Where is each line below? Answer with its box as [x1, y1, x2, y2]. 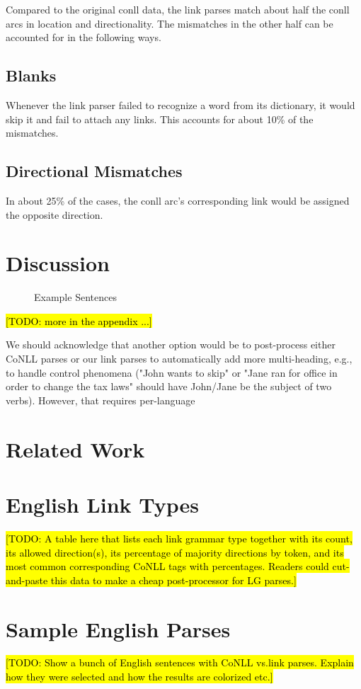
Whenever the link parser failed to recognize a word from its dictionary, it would [6, 97, 355, 112]
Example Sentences [34, 290, 117, 304]
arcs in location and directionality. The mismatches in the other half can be [6, 16, 333, 30]
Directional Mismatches [6, 160, 183, 182]
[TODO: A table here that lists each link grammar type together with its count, [6, 530, 353, 545]
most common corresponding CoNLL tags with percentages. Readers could [6, 559, 329, 574]
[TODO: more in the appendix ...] [6, 313, 152, 328]
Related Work [6, 434, 145, 463]
